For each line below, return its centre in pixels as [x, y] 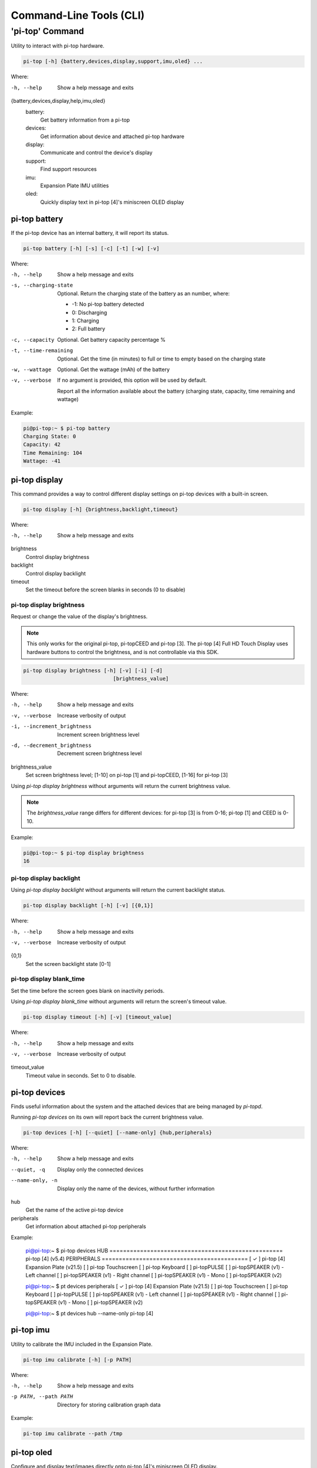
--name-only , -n [34, 1181]
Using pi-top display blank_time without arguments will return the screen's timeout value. [119, 1002]
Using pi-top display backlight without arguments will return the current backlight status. [118, 890]
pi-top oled [31, 1452]
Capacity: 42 [42, 445]
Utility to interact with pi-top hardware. [58, 46]
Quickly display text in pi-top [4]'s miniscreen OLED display [112, 202]
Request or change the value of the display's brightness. [79, 617]
